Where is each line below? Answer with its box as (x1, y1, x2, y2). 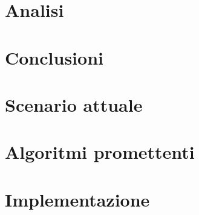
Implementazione (5, 187, 150, 211)
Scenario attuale (5, 92, 143, 117)
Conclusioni (5, 45, 103, 69)
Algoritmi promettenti (5, 140, 195, 164)
